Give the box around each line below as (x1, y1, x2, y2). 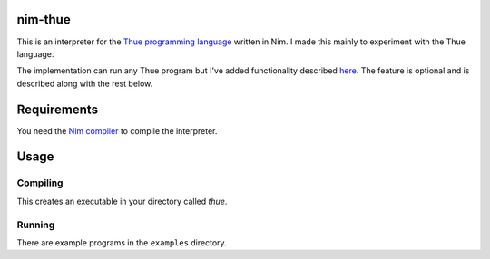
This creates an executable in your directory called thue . (16, 196, 228, 206)
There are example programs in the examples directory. (16, 236, 227, 248)
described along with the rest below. (16, 78, 153, 89)
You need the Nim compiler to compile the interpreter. (16, 125, 218, 136)
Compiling (16, 177, 64, 189)
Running (16, 218, 55, 231)
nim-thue (16, 12, 72, 27)
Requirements (16, 101, 99, 117)
